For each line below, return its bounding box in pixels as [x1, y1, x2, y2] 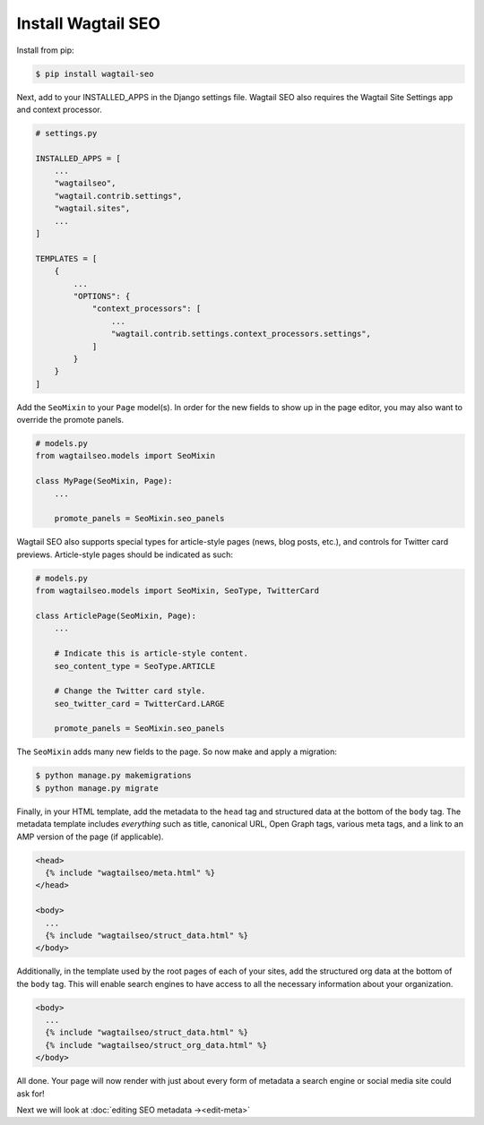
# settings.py [35, 128, 98, 138]
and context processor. [16, 104, 102, 115]
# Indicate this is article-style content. [54, 648, 248, 658]
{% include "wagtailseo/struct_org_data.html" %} [45, 1040, 268, 1050]
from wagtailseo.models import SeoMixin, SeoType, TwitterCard [35, 586, 320, 596]
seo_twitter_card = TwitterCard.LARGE [54, 699, 225, 708]
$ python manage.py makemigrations [35, 770, 192, 781]
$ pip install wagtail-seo [35, 68, 154, 79]
